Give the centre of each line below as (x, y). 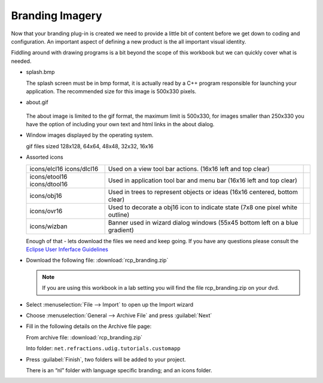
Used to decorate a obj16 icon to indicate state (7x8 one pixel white (203, 207)
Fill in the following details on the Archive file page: (89, 326)
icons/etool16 (48, 176)
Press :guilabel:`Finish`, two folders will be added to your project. (106, 359)
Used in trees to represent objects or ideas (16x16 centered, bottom (203, 192)
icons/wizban (49, 226)
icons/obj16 (46, 195)
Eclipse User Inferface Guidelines (67, 249)
